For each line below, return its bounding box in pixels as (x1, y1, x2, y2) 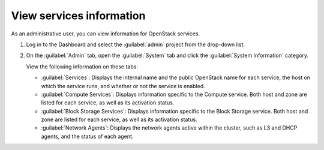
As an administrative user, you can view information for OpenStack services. (11, 30, 200, 37)
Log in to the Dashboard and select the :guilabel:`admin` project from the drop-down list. (26, 41, 245, 48)
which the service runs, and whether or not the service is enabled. (41, 82, 205, 89)
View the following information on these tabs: (26, 63, 138, 70)
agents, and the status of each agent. (41, 133, 134, 140)
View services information (11, 9, 146, 22)
